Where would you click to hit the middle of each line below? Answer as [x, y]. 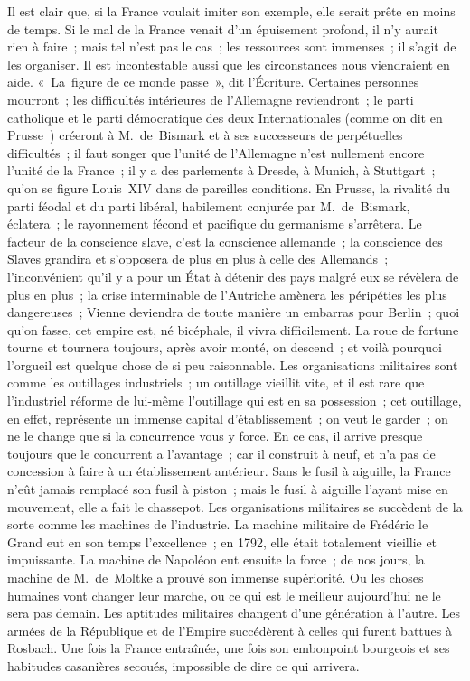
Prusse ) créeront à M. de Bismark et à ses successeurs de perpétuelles [205, 135]
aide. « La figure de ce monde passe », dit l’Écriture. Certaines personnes [213, 82]
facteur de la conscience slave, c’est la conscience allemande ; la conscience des [225, 241]
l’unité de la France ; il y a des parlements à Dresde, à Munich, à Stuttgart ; [221, 170]
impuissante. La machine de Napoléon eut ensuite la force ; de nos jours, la [216, 560]
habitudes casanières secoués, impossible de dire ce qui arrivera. [183, 665]
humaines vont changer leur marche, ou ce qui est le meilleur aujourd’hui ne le [224, 595]
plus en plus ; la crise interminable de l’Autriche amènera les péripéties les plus [227, 294]
